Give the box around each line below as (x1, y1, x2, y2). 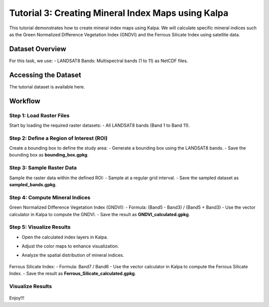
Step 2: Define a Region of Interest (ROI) (9, 135, 108, 142)
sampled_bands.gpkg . (9, 181, 57, 187)
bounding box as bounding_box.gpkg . (9, 152, 89, 158)
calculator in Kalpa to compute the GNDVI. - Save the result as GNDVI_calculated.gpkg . (9, 211, 190, 217)
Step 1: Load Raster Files (9, 112, 70, 119)
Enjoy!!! (9, 295, 25, 301)
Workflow (9, 97, 41, 105)
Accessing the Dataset (9, 71, 82, 79)
